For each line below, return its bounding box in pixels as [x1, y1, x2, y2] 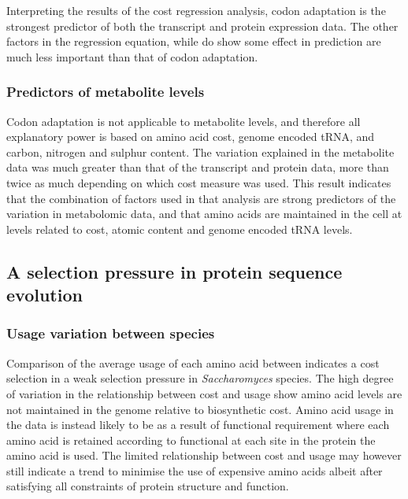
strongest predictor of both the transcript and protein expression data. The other [6, 17, 399, 34]
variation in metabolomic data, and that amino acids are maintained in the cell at [6, 205, 402, 222]
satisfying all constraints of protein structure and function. [6, 478, 289, 494]
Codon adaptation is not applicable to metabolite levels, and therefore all [6, 113, 361, 129]
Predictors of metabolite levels [6, 82, 205, 102]
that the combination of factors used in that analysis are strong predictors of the [6, 190, 396, 206]
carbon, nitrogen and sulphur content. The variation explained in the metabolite [6, 143, 395, 160]
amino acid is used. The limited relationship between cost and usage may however [6, 447, 402, 464]
